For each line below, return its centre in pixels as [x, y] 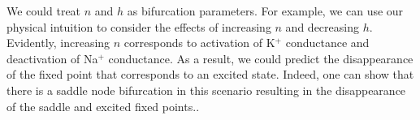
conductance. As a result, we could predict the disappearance [261, 58]
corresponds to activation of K [199, 43]
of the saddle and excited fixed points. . [103, 106]
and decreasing [322, 26]
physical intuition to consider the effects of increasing [139, 26]
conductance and [327, 43]
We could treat [44, 11]
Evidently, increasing [58, 43]
